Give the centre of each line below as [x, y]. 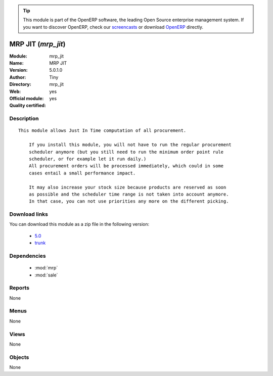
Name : [16, 63]
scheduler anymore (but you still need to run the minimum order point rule [126, 152]
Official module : [27, 99]
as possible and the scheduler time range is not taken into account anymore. [129, 194]
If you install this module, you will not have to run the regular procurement [130, 145]
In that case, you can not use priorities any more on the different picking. [129, 201]
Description [24, 119]
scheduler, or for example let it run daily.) [87, 159]
